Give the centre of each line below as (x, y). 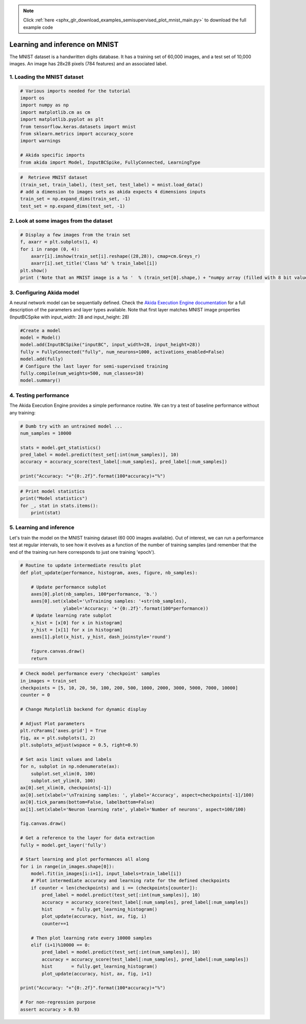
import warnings (41, 141)
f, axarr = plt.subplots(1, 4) (59, 242)
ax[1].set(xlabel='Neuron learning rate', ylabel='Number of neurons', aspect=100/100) (133, 809)
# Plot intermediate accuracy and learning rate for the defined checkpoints (131, 881)
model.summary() (41, 381)
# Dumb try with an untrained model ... (71, 426)
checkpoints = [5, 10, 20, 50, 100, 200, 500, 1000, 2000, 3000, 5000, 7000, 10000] (129, 688)
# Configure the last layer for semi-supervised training (94, 366)
